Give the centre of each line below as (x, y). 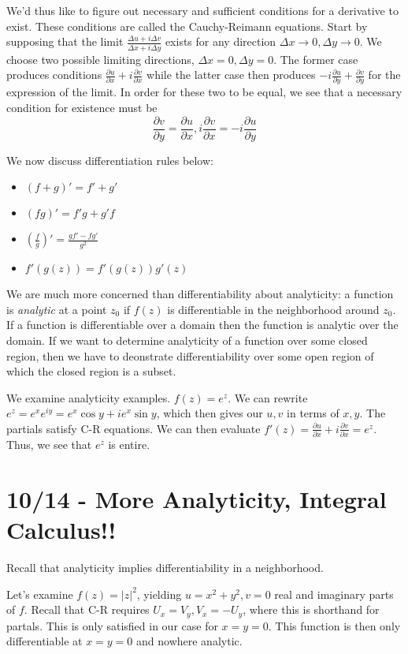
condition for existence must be (82, 107)
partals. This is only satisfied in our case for (112, 625)
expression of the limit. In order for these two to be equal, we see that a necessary (204, 92)
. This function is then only (334, 625)
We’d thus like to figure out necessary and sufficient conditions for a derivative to (202, 10)
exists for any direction (221, 41)
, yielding (159, 594)
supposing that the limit (65, 41)
